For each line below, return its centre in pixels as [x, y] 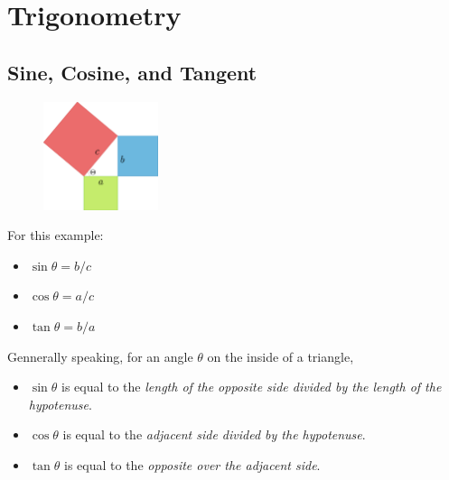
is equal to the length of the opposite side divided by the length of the [251, 387]
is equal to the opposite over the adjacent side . [192, 465]
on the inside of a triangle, [281, 356]
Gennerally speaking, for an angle [100, 356]
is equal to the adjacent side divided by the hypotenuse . [214, 434]
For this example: [56, 235]
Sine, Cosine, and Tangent [132, 72]
